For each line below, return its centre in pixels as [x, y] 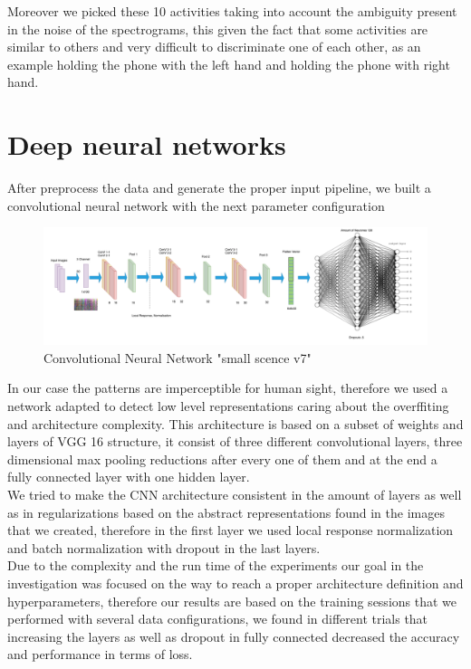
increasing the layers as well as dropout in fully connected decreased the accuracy [234, 636]
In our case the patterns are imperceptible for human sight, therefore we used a [228, 388]
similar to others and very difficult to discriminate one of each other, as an [214, 47]
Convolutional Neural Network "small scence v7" [178, 357]
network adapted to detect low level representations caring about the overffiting [228, 406]
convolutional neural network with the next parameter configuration [196, 205]
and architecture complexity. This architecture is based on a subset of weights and [235, 423]
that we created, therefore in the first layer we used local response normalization [231, 530]
